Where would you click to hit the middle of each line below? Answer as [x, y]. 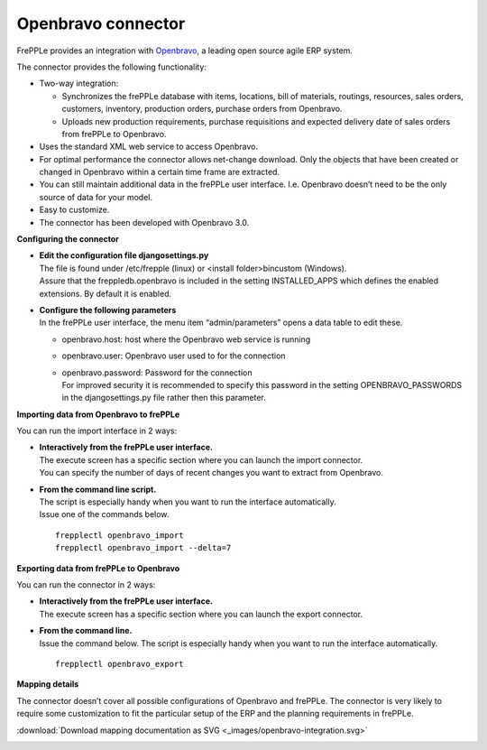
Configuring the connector [68, 239]
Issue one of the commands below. [104, 514]
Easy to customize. [74, 210]
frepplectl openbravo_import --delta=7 [143, 548]
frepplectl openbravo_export [119, 664]
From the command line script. [98, 489]
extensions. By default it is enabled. [106, 293]
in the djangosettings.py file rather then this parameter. [164, 398]
